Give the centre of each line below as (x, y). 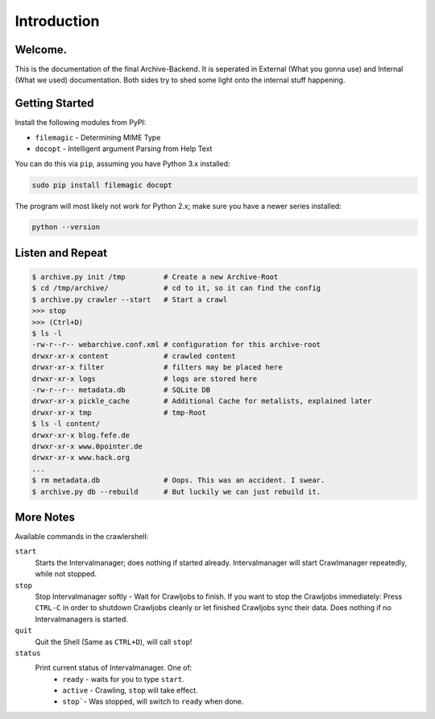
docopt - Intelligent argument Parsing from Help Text (124, 148)
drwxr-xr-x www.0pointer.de (87, 446)
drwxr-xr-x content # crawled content (134, 356)
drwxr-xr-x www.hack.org (81, 458)
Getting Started (54, 104)
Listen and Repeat (61, 253)
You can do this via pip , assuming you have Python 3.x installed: (122, 163)
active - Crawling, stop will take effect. (130, 691)
